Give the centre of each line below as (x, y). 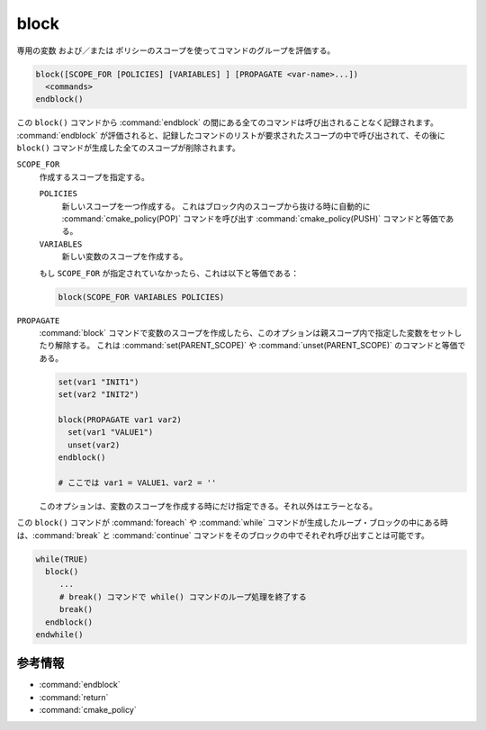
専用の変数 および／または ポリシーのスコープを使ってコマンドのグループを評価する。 (176, 50)
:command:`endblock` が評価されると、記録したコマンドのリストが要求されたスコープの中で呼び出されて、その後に (231, 135)
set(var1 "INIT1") (99, 382)
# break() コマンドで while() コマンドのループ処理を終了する (183, 597)
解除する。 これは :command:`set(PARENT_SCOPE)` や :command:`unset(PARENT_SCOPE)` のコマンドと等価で (260, 346)
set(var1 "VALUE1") (111, 433)
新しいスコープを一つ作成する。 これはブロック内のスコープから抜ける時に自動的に (216, 206)
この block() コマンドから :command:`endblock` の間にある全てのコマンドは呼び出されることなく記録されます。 (227, 122)
